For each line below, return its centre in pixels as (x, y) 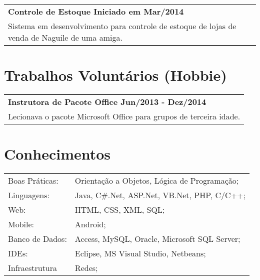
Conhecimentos (57, 154)
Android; (90, 224)
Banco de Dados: (37, 239)
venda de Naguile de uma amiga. (65, 37)
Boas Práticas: (33, 181)
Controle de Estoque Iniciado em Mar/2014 (96, 11)
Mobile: (21, 224)
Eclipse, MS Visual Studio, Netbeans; (140, 253)
